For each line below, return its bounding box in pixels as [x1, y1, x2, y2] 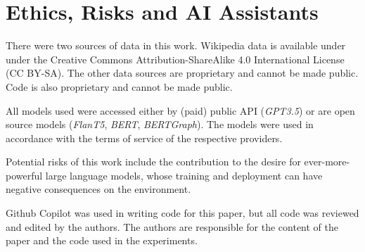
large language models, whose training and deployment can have [45, 168, 323, 182]
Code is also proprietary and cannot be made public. [6, 79, 233, 94]
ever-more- [304, 154, 350, 169]
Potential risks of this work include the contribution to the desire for [6, 154, 301, 169]
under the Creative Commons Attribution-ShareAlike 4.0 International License [6, 51, 345, 66]
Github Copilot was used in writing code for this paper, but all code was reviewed [6, 206, 359, 220]
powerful [6, 168, 43, 182]
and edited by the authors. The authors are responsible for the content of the [6, 219, 339, 234]
